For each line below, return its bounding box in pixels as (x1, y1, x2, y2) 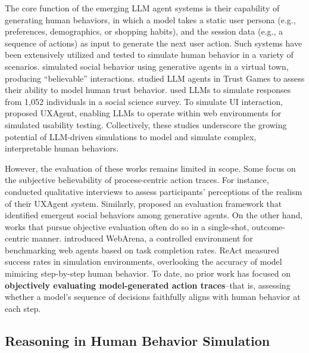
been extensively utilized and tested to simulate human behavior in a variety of (5, 48, 294, 61)
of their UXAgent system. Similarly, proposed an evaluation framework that (5, 197, 282, 209)
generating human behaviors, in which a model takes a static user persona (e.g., (5, 13, 296, 26)
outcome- (252, 220, 286, 233)
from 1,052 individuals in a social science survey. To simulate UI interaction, (5, 95, 283, 107)
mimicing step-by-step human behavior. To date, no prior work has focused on (5, 267, 291, 280)
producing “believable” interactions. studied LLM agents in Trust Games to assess (5, 72, 305, 84)
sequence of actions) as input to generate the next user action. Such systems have (5, 36, 302, 49)
